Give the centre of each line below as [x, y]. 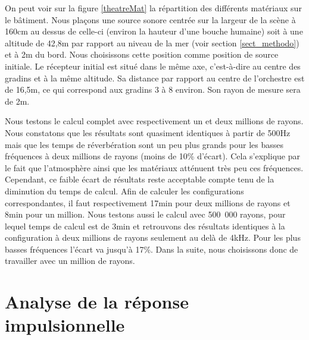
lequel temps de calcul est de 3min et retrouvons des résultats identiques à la [145, 226]
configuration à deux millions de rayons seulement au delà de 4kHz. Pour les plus [153, 237]
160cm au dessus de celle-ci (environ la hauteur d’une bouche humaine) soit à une [154, 31]
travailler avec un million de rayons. [70, 261]
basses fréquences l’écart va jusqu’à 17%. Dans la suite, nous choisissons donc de [152, 249]
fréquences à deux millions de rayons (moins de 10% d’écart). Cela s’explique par [152, 156]
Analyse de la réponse [97, 302]
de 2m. [17, 101]
